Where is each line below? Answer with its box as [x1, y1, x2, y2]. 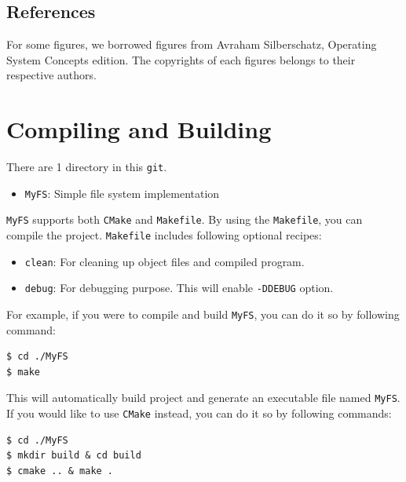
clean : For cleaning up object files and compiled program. [24, 253, 305, 269]
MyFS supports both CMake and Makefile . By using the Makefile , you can [6, 211, 363, 228]
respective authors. [6, 67, 97, 83]
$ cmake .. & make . [6, 465, 114, 477]
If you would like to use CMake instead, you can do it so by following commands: [6, 405, 392, 422]
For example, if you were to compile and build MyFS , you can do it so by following [6, 306, 400, 323]
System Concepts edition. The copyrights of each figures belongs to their [6, 51, 356, 68]
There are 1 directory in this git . [6, 159, 167, 175]
